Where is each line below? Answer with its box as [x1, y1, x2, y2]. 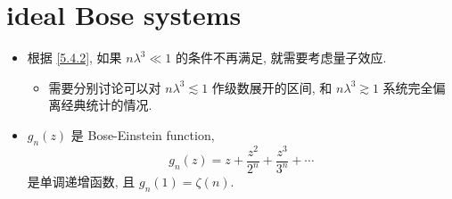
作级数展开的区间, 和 [211, 78, 333, 96]
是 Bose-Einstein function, [70, 125, 215, 144]
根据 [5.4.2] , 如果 [27, 48, 122, 67]
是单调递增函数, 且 [27, 172, 136, 191]
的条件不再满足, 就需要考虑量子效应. [175, 48, 387, 67]
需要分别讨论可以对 [48, 78, 161, 96]
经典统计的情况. [61, 95, 152, 114]
